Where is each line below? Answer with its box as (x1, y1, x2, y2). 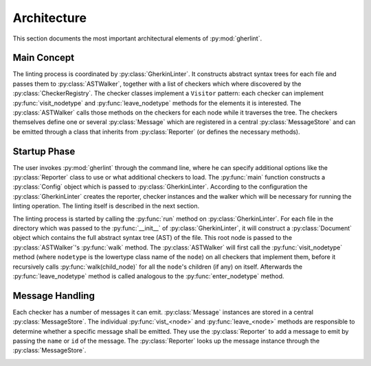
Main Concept (12, 52, 75, 64)
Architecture (12, 10, 87, 25)
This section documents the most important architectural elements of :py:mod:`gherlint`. (12, 34, 262, 42)
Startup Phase (12, 145, 76, 157)
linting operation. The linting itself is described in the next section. (12, 202, 200, 210)
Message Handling (12, 290, 95, 302)
